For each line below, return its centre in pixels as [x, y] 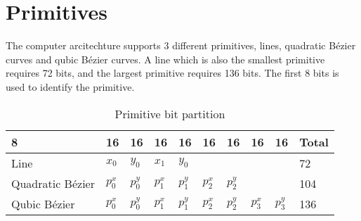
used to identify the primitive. [70, 86]
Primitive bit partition [170, 113]
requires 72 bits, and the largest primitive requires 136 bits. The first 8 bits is [172, 73]
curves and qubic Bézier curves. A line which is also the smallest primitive [165, 59]
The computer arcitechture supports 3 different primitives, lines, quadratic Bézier [181, 45]
